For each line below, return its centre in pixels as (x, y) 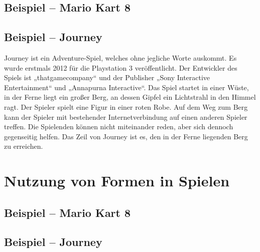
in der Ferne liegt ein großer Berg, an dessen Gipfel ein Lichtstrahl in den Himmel (130, 97)
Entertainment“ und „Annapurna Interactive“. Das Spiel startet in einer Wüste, (126, 87)
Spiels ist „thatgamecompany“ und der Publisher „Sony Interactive (107, 77)
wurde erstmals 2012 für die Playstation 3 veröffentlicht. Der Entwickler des (121, 67)
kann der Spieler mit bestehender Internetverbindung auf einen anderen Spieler (126, 116)
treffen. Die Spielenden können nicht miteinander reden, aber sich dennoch (119, 127)
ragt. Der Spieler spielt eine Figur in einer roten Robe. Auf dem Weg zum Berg (126, 106)
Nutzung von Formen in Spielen (117, 181)
